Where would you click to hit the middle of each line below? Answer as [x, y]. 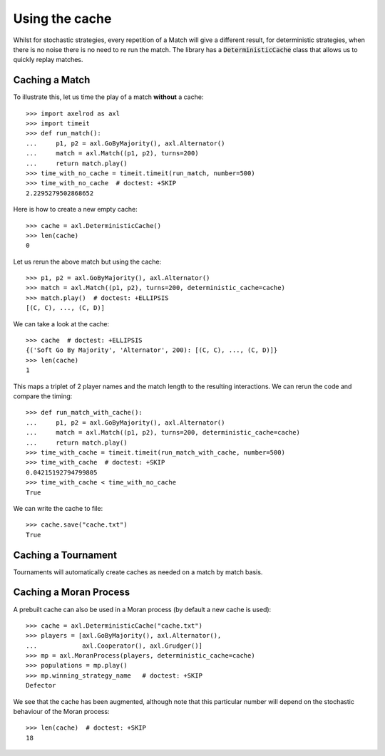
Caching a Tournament [65, 555]
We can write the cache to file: [58, 508]
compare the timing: [43, 396]
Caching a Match [52, 80]
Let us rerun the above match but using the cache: [87, 262]
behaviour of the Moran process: [61, 712]
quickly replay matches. [48, 60]
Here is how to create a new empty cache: [76, 209]
